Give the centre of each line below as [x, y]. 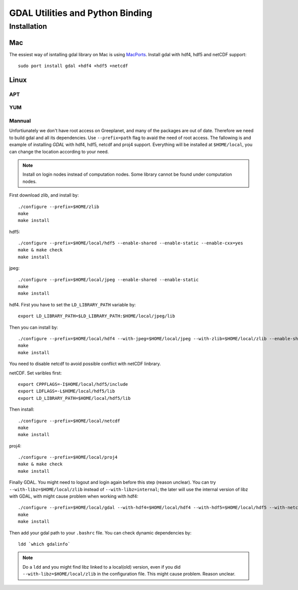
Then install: [22, 409]
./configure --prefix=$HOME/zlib [59, 207]
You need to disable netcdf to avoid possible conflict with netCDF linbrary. [85, 364]
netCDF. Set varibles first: [36, 373]
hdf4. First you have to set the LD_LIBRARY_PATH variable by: [73, 304]
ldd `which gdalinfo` [44, 544]
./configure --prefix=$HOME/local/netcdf [69, 421]
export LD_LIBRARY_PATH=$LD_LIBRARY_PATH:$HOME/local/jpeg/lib [97, 316]
